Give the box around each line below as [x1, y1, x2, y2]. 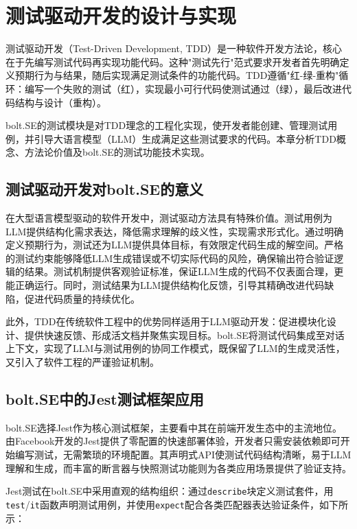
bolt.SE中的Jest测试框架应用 [5, 388, 204, 409]
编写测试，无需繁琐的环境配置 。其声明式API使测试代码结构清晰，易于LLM [14, 447, 352, 461]
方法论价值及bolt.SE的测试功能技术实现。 [24, 145, 210, 159]
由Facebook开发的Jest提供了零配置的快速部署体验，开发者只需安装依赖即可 [5, 434, 341, 448]
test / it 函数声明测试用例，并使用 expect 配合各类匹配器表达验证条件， [5, 497, 319, 511]
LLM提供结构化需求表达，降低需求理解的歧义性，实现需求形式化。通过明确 [5, 224, 344, 238]
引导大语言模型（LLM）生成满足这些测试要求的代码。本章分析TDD [34, 131, 336, 145]
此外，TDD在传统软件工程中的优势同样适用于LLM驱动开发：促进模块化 [5, 314, 327, 329]
